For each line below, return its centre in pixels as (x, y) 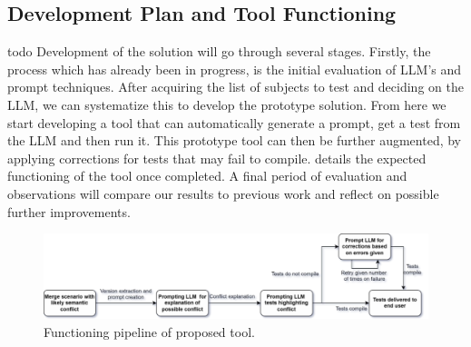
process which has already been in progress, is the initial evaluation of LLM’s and (235, 69)
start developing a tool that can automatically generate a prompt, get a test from (234, 122)
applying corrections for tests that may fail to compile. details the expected (217, 158)
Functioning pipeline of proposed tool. (149, 331)
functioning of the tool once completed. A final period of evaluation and (207, 176)
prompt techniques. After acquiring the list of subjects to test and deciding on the (235, 87)
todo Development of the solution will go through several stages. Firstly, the (219, 51)
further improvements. (69, 211)
